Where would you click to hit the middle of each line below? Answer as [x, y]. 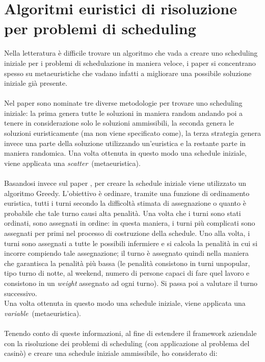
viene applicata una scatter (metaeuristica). [72, 163]
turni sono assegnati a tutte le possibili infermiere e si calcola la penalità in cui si [131, 243]
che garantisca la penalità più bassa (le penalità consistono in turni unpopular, [127, 263]
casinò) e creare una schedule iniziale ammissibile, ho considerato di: [111, 353]
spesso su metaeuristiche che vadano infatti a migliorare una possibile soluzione [128, 73]
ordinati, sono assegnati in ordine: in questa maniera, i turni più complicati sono [130, 223]
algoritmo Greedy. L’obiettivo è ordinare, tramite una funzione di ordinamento [127, 193]
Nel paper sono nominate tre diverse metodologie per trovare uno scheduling [123, 103]
